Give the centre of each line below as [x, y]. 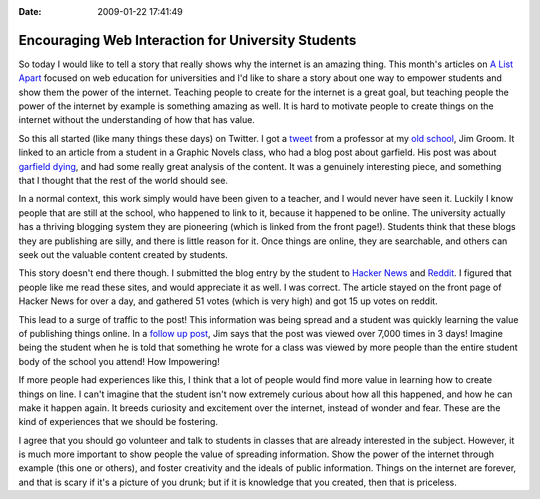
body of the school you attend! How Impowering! [119, 361]
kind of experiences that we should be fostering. [118, 422]
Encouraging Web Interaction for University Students [187, 40]
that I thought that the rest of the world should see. [123, 181]
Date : [30, 11]
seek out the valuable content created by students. [123, 254]
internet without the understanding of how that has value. [136, 120]
